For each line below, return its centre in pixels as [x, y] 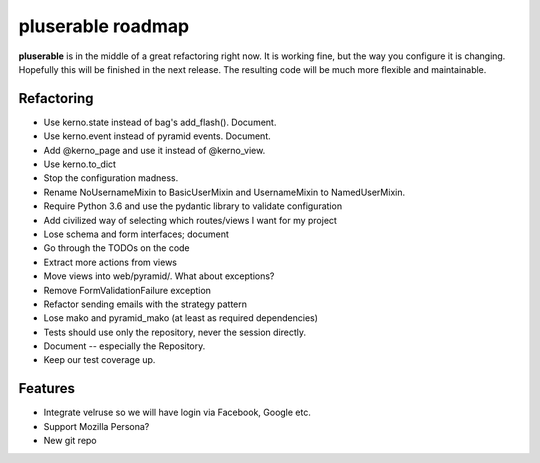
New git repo [70, 441]
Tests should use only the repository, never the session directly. [175, 332]
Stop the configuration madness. [111, 178]
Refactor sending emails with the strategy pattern [145, 304]
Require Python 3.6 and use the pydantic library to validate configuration [193, 206]
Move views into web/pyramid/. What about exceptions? [159, 276]
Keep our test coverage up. [99, 360]
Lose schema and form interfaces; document [136, 234]
